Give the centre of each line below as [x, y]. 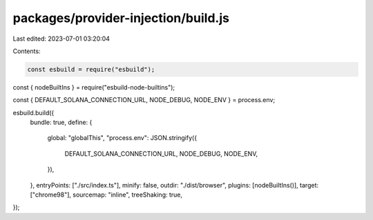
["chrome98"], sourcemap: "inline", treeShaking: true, [106, 195]
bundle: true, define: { [61, 122]
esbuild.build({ [34, 112]
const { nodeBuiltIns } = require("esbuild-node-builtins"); [94, 87]
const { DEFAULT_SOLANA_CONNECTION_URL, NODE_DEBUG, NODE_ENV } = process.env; [144, 100]
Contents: [27, 51]
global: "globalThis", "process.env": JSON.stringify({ [122, 138]
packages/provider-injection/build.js [121, 18]
